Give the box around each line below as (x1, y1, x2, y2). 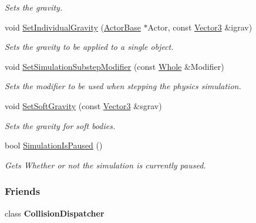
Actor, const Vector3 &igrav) (147, 21, 252, 33)
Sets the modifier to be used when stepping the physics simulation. (5, 80, 241, 92)
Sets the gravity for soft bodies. (5, 119, 116, 131)
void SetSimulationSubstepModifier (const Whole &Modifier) (5, 60, 224, 72)
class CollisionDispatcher (5, 207, 105, 219)
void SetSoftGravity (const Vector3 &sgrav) (5, 99, 162, 112)
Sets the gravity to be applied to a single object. (5, 40, 174, 53)
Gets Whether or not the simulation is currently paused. (5, 158, 206, 171)
